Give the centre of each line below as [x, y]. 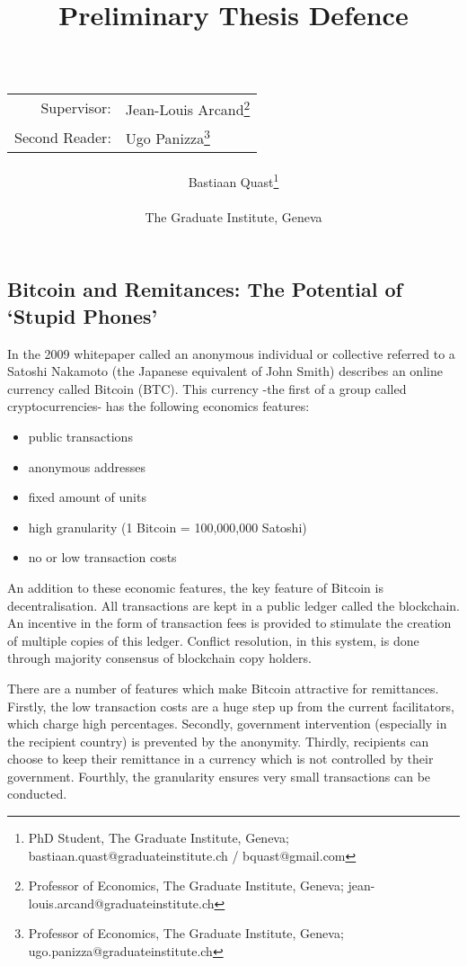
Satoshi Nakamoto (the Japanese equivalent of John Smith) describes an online [225, 371]
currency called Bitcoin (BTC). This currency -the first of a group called [207, 388]
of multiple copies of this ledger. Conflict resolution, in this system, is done [213, 640]
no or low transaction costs [102, 557]
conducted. [37, 794]
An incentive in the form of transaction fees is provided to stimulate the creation [229, 623]
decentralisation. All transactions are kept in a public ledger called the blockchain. [234, 605]
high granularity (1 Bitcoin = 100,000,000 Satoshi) [167, 527]
